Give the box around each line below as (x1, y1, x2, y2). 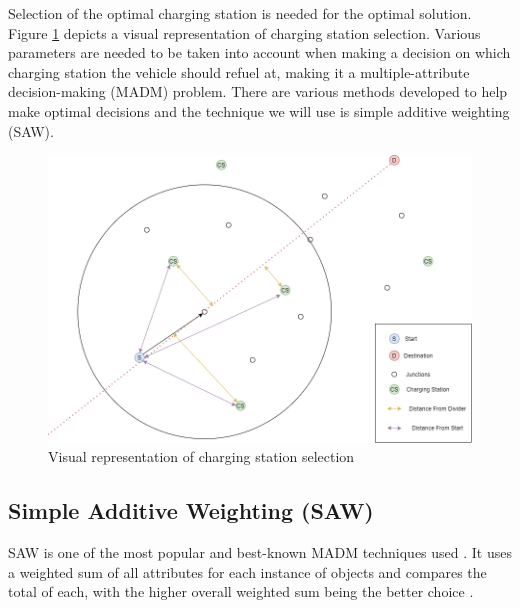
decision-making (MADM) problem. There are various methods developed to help (8, 81, 508, 102)
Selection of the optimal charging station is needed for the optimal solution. (8, 3, 472, 23)
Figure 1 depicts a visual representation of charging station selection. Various (8, 22, 481, 43)
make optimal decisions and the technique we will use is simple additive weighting (8, 100, 510, 121)
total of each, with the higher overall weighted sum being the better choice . (8, 581, 474, 602)
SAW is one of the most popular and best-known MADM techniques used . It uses (8, 542, 512, 563)
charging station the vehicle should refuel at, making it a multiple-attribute (8, 61, 470, 82)
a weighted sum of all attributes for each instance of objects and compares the (8, 561, 487, 582)
